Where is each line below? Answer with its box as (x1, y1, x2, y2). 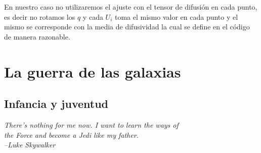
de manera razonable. (4, 31, 70, 42)
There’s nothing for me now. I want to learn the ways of (4, 119, 179, 130)
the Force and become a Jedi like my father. (4, 129, 139, 140)
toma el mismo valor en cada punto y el (114, 11, 238, 22)
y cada (82, 11, 103, 22)
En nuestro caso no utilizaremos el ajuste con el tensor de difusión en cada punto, (4, 2, 257, 12)
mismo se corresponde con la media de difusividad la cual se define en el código (4, 21, 250, 32)
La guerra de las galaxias (4, 61, 181, 82)
